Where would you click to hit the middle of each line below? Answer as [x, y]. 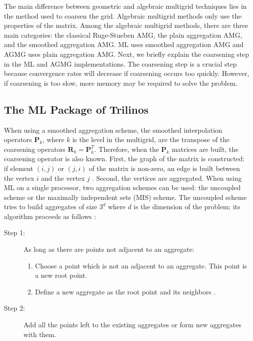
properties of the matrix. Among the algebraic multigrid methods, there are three [126, 25]
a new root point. [61, 275]
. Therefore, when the [126, 149]
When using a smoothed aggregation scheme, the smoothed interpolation [113, 130]
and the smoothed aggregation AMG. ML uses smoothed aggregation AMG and [124, 44]
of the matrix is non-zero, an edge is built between [164, 168]
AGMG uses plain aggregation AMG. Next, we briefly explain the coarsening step [126, 54]
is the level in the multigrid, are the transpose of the [151, 139]
